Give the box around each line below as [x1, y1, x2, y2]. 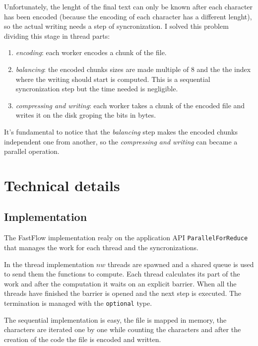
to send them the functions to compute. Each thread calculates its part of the [4, 269, 240, 279]
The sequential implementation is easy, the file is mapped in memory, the [4, 314, 227, 325]
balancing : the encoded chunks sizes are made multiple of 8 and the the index [15, 64, 251, 74]
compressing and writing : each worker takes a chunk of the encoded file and [15, 100, 245, 110]
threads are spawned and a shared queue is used [108, 259, 254, 269]
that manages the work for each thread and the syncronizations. [4, 242, 198, 252]
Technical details [4, 175, 120, 195]
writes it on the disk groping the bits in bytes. [15, 110, 156, 120]
